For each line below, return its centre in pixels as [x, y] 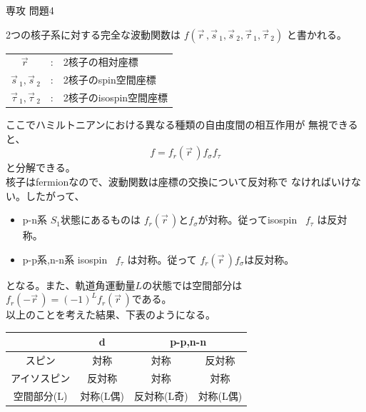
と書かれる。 [316, 34]
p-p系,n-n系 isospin [65, 259]
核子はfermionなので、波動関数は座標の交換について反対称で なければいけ [179, 181]
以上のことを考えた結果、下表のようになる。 [111, 315]
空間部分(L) [40, 395]
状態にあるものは [100, 220]
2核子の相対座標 [101, 62]
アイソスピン [41, 378]
